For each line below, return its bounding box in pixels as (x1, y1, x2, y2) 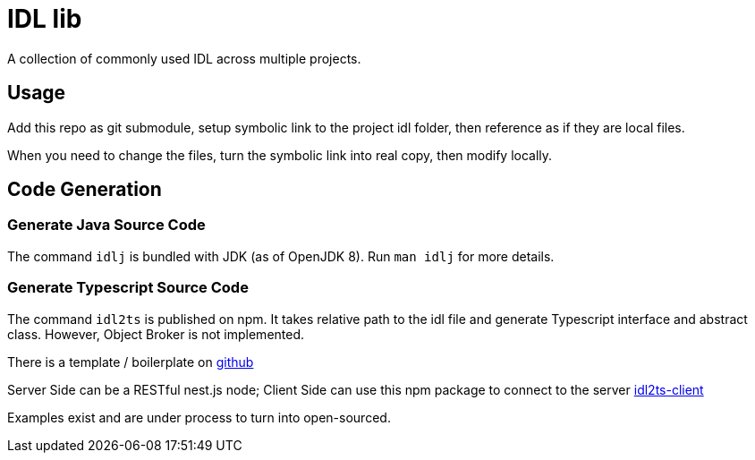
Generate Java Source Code (7, 216, 206, 234)
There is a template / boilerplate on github (7, 354, 254, 370)
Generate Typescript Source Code (7, 278, 249, 297)
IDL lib (7, 4, 82, 34)
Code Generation (7, 178, 162, 201)
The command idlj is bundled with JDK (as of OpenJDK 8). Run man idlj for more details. (7, 248, 555, 264)
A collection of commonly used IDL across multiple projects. (7, 50, 361, 66)
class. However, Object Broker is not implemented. (7, 326, 305, 342)
